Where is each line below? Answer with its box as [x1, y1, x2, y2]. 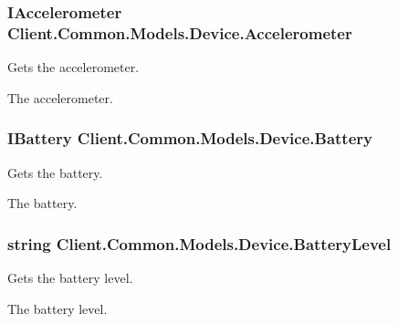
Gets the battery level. [7, 267, 133, 287]
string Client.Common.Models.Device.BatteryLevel [7, 232, 392, 255]
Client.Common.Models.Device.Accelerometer [7, 21, 352, 44]
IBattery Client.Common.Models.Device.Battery [7, 127, 372, 150]
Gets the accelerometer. [7, 57, 140, 77]
